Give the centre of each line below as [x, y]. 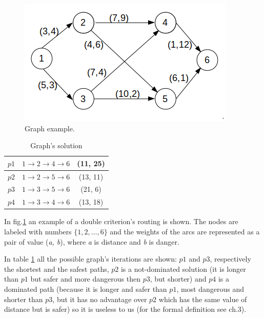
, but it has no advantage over [100, 299]
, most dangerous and [210, 289]
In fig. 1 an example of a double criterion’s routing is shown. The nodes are [121, 221]
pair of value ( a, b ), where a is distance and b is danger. [92, 241]
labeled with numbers [38, 231]
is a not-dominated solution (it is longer [183, 269]
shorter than [24, 299]
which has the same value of [203, 299]
